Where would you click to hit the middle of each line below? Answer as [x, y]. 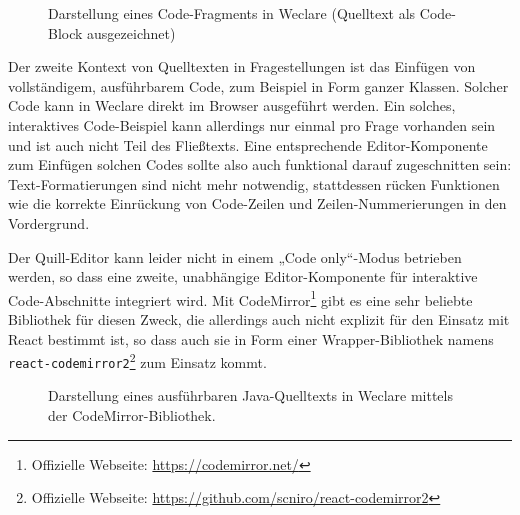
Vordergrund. [49, 222]
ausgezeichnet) [131, 32]
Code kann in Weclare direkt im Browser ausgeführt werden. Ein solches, [232, 105]
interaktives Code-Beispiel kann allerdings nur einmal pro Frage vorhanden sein [252, 124]
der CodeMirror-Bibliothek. [132, 415]
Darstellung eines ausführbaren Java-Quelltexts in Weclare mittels [250, 395]
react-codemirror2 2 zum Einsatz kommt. [137, 360]
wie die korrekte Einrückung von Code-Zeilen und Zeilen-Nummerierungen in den [257, 203]
